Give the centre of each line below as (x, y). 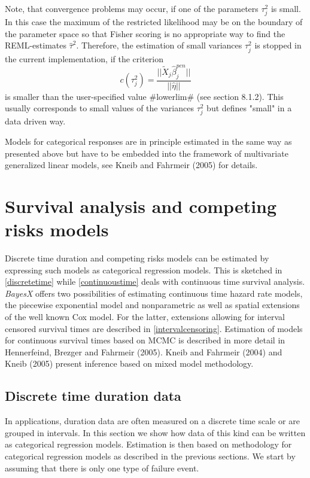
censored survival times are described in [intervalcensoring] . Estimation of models (154, 328)
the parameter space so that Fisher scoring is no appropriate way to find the (145, 33)
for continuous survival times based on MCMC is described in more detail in (145, 340)
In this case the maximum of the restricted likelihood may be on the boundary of (154, 22)
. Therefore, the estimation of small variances (159, 45)
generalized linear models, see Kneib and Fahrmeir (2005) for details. (131, 165)
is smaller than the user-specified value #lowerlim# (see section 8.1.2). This (144, 96)
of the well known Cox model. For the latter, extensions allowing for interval (145, 317)
